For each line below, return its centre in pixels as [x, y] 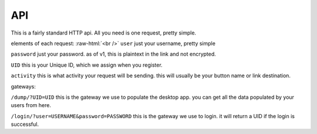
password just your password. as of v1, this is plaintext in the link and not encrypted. [114, 54]
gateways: [23, 86]
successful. [25, 124]
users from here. [31, 105]
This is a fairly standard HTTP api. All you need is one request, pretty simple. [104, 33]
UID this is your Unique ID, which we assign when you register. [87, 65]
